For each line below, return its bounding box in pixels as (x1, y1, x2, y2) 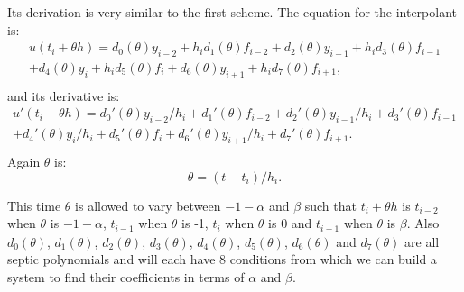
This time (7, 196, 61, 214)
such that (304, 196, 357, 214)
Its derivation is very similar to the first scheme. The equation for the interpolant (7, 3, 457, 21)
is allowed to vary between (75, 196, 221, 214)
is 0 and (268, 214, 312, 233)
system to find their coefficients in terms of (7, 267, 245, 286)
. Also (406, 214, 440, 233)
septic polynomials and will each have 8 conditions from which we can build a (7, 250, 437, 269)
